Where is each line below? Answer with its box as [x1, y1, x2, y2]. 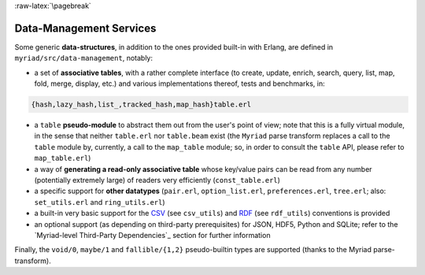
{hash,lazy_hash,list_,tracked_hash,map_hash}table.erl [31, 100, 252, 110]
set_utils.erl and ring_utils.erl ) [34, 197, 165, 206]
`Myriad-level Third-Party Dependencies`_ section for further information [34, 230, 271, 240]
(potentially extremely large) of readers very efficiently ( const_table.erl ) [34, 176, 281, 184]
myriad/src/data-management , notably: [14, 54, 153, 63]
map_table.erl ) [34, 154, 91, 163]
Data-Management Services [14, 21, 157, 35]
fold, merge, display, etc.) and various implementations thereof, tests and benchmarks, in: [34, 79, 326, 88]
